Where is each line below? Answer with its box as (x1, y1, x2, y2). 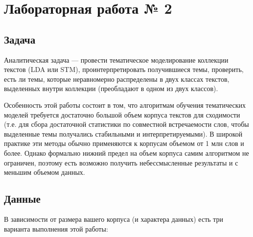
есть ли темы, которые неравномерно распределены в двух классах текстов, (4, 73, 230, 84)
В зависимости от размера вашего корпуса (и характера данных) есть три (4, 213, 224, 224)
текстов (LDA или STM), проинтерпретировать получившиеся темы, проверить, (4, 64, 244, 74)
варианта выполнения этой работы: (4, 223, 108, 234)
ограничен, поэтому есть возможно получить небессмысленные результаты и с (4, 157, 238, 167)
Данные (4, 191, 41, 206)
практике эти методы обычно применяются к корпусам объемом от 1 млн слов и (4, 138, 244, 148)
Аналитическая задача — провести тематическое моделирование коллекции (4, 54, 229, 65)
